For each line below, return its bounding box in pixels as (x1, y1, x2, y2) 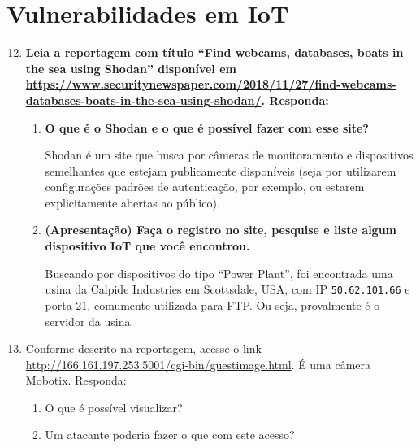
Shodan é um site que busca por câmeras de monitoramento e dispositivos (45, 146, 414, 163)
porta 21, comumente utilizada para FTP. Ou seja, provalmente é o (45, 296, 380, 313)
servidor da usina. (45, 312, 134, 329)
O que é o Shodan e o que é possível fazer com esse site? (45, 119, 369, 136)
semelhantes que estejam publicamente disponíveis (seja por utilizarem (45, 162, 396, 179)
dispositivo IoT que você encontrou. (45, 237, 250, 254)
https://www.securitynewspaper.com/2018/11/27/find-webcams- (25, 76, 396, 93)
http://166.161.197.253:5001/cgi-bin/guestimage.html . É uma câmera (25, 355, 371, 372)
